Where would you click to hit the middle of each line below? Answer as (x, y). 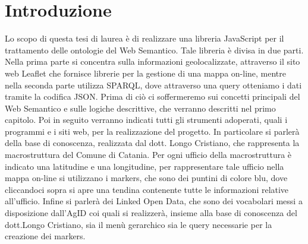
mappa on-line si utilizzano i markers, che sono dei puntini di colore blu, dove (146, 178)
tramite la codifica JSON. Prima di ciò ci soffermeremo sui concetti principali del (153, 96)
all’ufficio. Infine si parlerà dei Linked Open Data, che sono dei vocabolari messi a (154, 201)
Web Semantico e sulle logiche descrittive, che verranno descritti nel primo (140, 108)
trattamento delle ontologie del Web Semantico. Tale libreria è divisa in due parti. (154, 50)
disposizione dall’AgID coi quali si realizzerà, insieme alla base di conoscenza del (151, 213)
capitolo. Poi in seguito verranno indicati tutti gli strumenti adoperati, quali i (146, 120)
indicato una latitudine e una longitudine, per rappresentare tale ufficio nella (144, 166)
